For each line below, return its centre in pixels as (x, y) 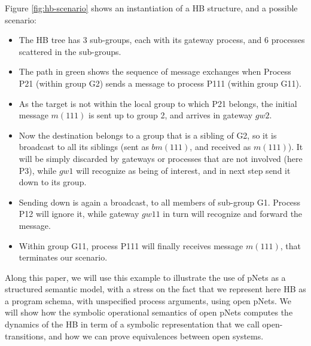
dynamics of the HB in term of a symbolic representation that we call (132, 324)
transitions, (25, 336)
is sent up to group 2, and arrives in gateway (171, 115)
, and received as (220, 147)
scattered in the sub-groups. (70, 51)
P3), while (38, 170)
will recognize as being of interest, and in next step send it (183, 170)
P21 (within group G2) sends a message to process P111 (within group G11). (160, 83)
